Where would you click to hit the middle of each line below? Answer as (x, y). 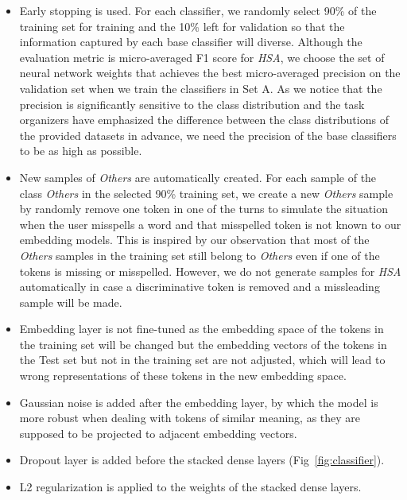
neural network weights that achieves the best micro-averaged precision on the (210, 73)
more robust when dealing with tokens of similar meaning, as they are (190, 418)
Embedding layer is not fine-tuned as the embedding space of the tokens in (202, 329)
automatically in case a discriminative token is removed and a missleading (200, 287)
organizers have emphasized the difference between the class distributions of (204, 120)
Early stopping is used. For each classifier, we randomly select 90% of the (198, 10)
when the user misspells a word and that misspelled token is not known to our (210, 224)
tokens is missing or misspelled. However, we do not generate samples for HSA (210, 271)
